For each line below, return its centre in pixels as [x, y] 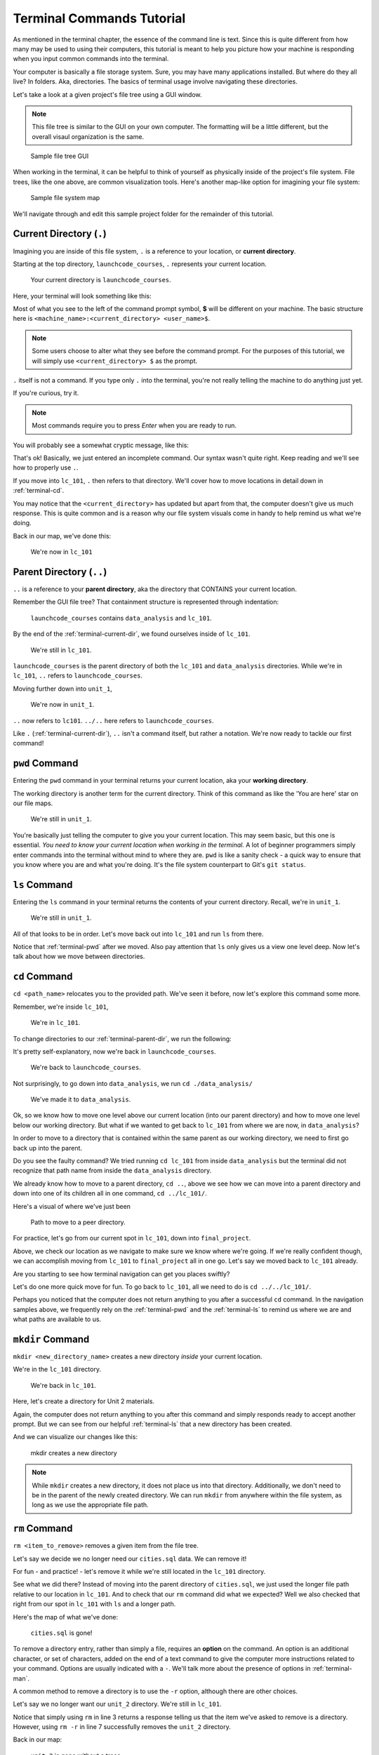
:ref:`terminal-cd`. [39, 491]
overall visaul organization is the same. [88, 136]
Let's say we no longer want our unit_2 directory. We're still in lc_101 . [117, 1704]
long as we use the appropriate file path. [90, 1505]
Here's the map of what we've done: [66, 1617]
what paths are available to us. [57, 1319]
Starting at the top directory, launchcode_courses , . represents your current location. [140, 264]
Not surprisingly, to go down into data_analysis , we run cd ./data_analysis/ [133, 1083]
